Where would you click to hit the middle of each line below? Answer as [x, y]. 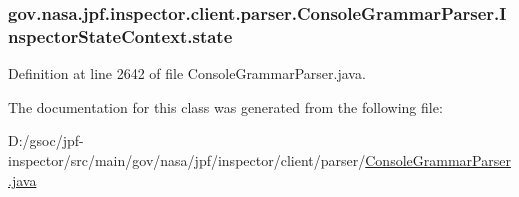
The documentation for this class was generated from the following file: [225, 106]
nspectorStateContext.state [120, 35]
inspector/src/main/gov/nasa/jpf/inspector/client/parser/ [187, 159]
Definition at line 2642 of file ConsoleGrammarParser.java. [187, 73]
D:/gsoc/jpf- [46, 140]
